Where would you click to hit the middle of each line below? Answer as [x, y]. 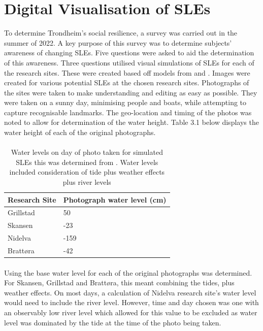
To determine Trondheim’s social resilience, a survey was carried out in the [121, 33]
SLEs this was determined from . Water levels [87, 162]
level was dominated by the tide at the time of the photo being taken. [113, 322]
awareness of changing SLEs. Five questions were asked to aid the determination [129, 53]
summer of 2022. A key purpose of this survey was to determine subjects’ [118, 42]
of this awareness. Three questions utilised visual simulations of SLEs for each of [129, 62]
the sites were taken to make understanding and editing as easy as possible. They [131, 92]
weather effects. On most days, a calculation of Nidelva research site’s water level [130, 292]
